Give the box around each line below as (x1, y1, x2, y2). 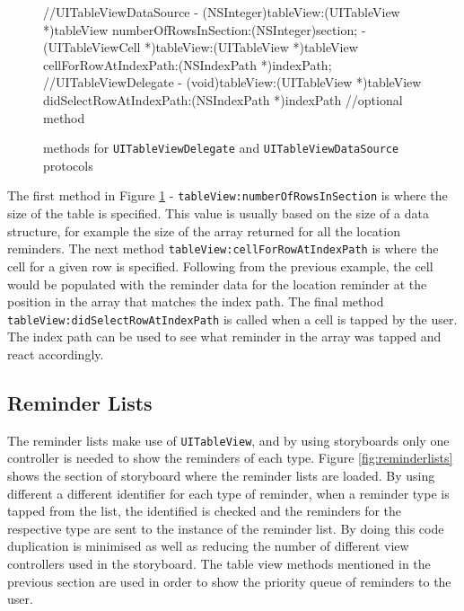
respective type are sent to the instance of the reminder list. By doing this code (7, 518, 444, 537)
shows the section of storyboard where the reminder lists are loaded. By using (7, 465, 435, 484)
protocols (43, 155, 93, 174)
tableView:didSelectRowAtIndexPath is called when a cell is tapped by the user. (7, 309, 458, 328)
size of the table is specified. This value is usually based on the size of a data (7, 204, 429, 223)
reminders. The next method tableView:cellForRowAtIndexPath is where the (7, 239, 439, 258)
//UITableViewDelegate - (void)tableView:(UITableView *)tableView (43, 73, 422, 92)
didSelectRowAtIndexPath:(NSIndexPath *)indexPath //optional (43, 90, 403, 109)
